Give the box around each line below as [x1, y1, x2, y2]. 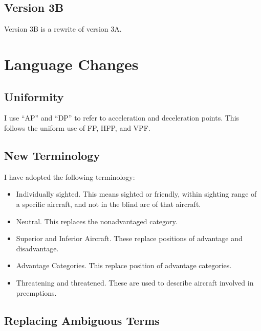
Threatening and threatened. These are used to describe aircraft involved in [16, 277, 254, 288]
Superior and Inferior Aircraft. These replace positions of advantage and [16, 233, 243, 244]
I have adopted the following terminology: [4, 171, 135, 182]
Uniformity [4, 88, 64, 104]
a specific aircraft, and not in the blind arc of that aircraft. [16, 198, 201, 209]
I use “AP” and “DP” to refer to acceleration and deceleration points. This [4, 112, 240, 123]
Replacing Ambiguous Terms [4, 312, 160, 328]
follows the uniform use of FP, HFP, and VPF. [4, 122, 150, 133]
